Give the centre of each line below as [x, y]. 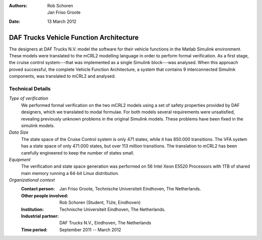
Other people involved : [45, 196]
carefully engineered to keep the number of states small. [78, 153]
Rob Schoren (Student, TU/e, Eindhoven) [100, 203]
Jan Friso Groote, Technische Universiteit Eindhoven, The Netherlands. [130, 189]
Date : [15, 21]
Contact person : [38, 189]
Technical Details [30, 89]
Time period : [34, 230]
